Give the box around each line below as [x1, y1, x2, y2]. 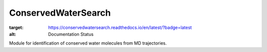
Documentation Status [48, 31, 94, 37]
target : [9, 25, 24, 30]
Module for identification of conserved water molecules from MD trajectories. [9, 40, 167, 46]
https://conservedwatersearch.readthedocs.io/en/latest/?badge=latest [48, 25, 192, 30]
